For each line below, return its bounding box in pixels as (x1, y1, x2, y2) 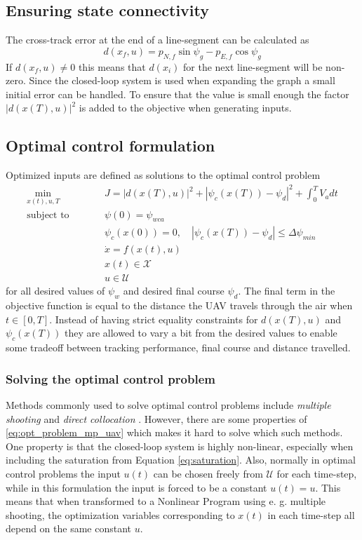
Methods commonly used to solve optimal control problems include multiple (6, 398, 331, 412)
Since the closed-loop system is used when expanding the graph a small (29, 73, 335, 88)
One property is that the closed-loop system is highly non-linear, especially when (6, 438, 354, 453)
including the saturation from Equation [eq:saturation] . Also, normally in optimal (6, 452, 356, 467)
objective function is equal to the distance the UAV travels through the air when (6, 298, 353, 313)
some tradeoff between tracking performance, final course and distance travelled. (6, 340, 351, 355)
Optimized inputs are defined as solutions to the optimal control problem (6, 168, 321, 182)
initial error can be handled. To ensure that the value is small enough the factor (6, 86, 349, 101)
